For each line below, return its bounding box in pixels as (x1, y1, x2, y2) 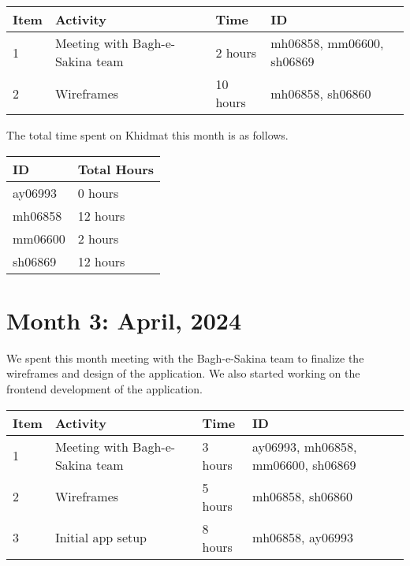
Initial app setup (54, 528, 147, 546)
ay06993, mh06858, (252, 437, 357, 456)
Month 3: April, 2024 (6, 303, 241, 336)
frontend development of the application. (6, 380, 203, 397)
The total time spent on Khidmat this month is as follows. (6, 127, 289, 143)
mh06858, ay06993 (252, 528, 353, 546)
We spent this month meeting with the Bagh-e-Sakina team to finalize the (6, 349, 364, 366)
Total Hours (77, 159, 155, 178)
